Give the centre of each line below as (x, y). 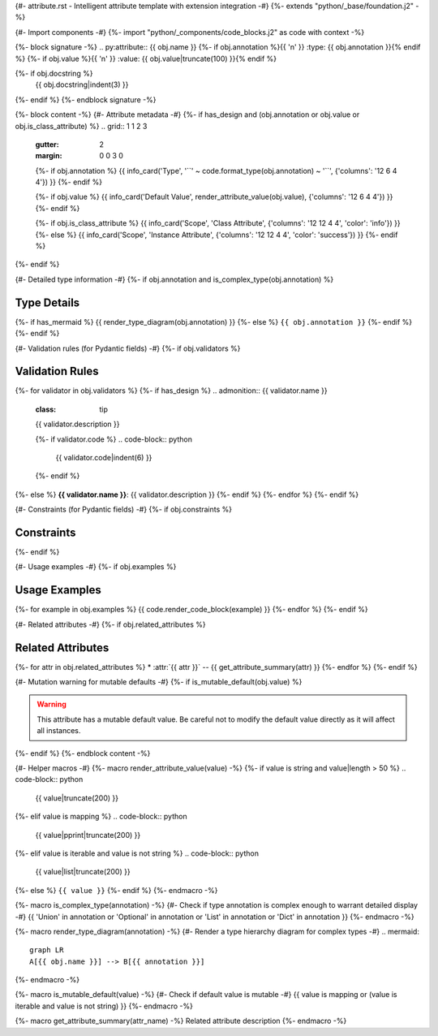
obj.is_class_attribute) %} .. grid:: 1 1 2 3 (81, 126)
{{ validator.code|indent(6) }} (104, 457)
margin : (49, 156)
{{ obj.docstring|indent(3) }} (82, 84)
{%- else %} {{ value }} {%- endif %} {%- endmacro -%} (116, 890)
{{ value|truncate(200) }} (77, 798)
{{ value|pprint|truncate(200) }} (88, 835)
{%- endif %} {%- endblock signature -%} (86, 99)
